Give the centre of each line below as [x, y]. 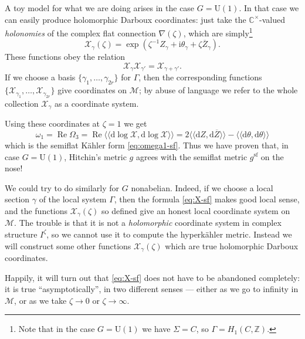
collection [22, 103]
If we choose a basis [40, 77]
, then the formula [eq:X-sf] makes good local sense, [207, 199]
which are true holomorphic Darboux [232, 245]
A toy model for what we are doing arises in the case [100, 8]
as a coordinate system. [96, 103]
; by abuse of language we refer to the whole [218, 90]
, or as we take [40, 300]
